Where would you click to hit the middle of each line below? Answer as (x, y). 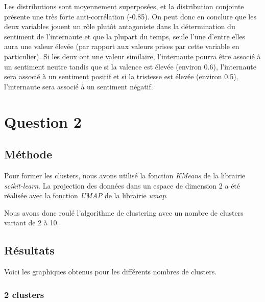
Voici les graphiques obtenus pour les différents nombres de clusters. (111, 272)
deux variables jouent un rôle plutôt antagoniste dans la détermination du (120, 26)
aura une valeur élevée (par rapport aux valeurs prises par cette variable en (122, 46)
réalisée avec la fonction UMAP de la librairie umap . (86, 195)
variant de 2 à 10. (32, 223)
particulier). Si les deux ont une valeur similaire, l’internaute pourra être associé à (132, 56)
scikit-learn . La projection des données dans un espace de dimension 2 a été (122, 185)
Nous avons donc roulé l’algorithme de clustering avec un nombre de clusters (124, 212)
